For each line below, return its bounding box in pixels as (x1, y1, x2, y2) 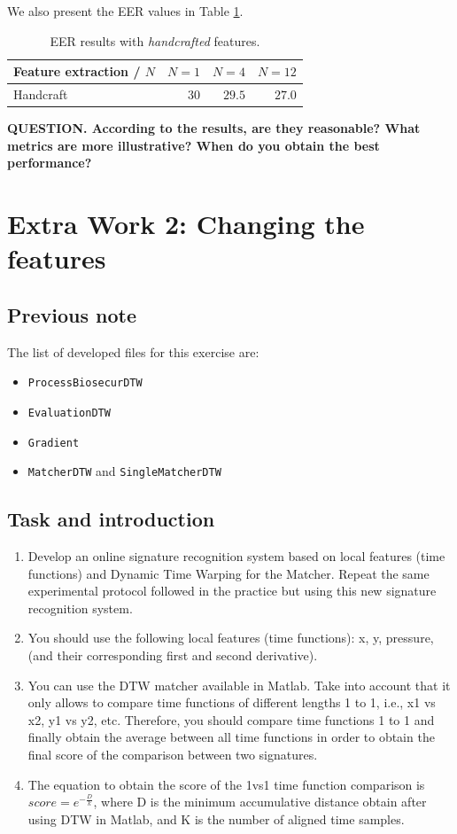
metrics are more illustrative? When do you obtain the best (7, 136, 380, 154)
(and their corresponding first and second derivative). (27, 646, 318, 665)
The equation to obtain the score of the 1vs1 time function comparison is (27, 775, 425, 793)
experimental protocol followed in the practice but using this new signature (27, 581, 437, 600)
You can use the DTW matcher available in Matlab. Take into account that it (27, 675, 451, 694)
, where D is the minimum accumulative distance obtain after (93, 792, 427, 811)
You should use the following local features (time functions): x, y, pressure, (27, 628, 434, 647)
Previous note (7, 300, 136, 328)
